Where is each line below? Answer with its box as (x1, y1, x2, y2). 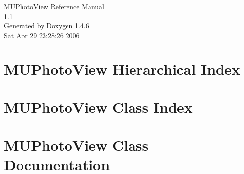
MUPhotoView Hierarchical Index (4, 58, 240, 78)
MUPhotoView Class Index (4, 97, 193, 116)
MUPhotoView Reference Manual (4, 1, 104, 11)
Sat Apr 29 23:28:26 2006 (4, 30, 80, 40)
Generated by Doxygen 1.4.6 (4, 20, 89, 31)
